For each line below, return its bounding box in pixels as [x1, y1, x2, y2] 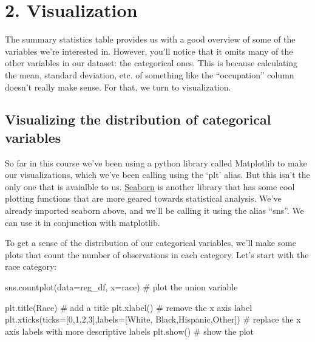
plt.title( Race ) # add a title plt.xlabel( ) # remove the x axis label [5, 301, 252, 313]
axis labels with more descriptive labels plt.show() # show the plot [5, 324, 254, 337]
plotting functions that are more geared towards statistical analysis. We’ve [5, 192, 282, 205]
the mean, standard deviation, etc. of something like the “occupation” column [5, 68, 294, 81]
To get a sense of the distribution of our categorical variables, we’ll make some [5, 236, 296, 249]
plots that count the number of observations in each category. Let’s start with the [5, 248, 309, 261]
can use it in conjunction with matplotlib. [5, 216, 160, 228]
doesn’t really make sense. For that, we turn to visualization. [5, 80, 231, 93]
